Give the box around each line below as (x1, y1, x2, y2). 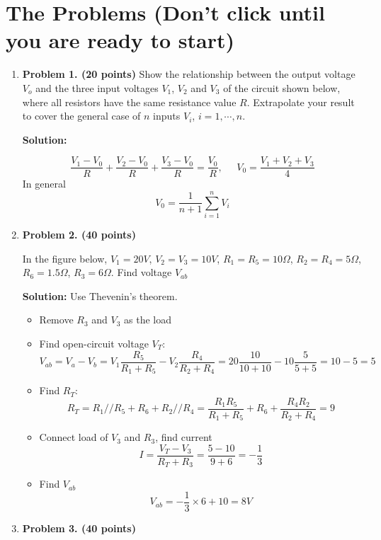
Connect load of (39, 430, 108, 444)
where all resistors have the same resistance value (22, 94, 237, 109)
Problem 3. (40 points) (22, 521, 136, 536)
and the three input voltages (35, 80, 159, 95)
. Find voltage (110, 265, 172, 280)
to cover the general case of (22, 108, 141, 123)
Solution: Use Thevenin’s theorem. (22, 288, 178, 303)
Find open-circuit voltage (39, 336, 149, 351)
